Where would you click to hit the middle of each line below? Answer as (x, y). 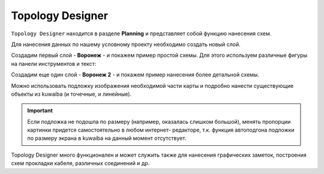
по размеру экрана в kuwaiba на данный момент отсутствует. (107, 138)
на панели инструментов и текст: (54, 63)
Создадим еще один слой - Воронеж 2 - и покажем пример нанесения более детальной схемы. (135, 75)
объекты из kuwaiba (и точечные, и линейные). (71, 94)
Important (40, 111)
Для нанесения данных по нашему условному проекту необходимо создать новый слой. (126, 44)
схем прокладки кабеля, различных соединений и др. (80, 163)
